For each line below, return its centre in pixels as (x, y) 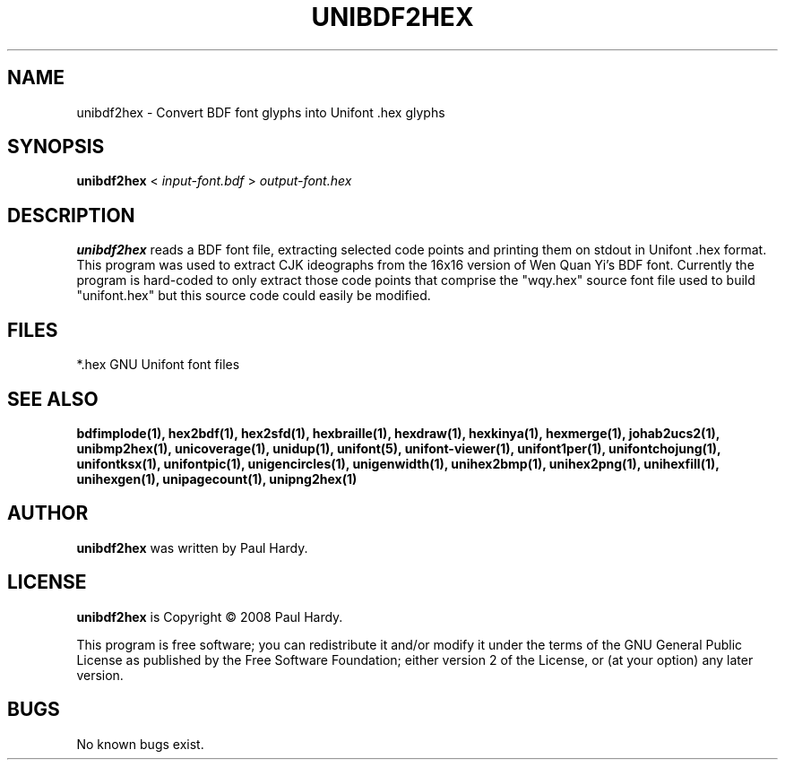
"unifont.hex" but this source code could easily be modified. (254, 296)
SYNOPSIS (56, 147)
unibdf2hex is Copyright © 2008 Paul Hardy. (210, 616)
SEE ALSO (53, 399)
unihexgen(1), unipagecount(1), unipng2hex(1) (217, 478)
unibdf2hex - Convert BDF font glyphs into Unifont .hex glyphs (261, 112)
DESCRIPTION (71, 215)
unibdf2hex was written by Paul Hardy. (192, 547)
